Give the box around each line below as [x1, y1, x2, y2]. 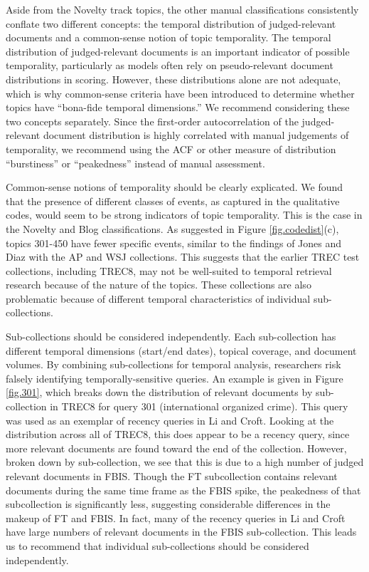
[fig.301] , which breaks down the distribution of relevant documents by [6, 385, 313, 400]
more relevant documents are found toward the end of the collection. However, [6, 440, 347, 455]
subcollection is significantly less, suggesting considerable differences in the [6, 496, 331, 511]
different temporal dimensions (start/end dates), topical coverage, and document [6, 343, 357, 358]
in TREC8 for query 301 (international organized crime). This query [50, 399, 348, 414]
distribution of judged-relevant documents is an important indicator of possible [6, 43, 350, 58]
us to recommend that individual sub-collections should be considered [6, 538, 309, 553]
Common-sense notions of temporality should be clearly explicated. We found [6, 180, 343, 194]
